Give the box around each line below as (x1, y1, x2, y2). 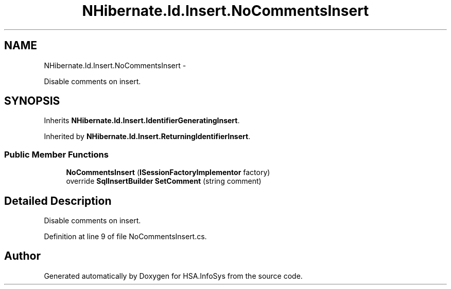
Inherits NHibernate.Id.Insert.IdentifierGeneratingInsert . (44, 116, 240, 125)
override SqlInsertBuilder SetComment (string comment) (66, 177, 262, 186)
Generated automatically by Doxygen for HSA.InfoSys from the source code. (44, 271, 303, 280)
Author (4, 249, 41, 263)
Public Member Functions (4, 149, 109, 160)
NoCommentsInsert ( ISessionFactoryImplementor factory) (66, 168, 270, 177)
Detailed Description (4, 194, 112, 207)
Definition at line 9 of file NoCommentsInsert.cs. (44, 232, 207, 241)
